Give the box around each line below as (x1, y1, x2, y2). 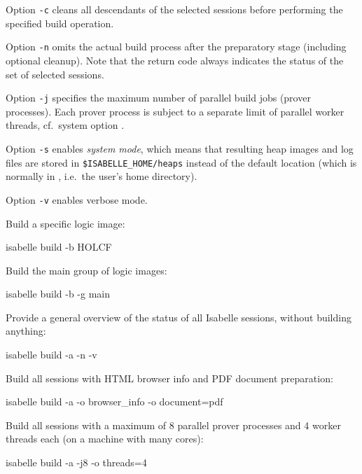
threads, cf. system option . (6, 118, 125, 132)
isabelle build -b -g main (6, 286, 111, 301)
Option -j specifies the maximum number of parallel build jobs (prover (6, 90, 311, 105)
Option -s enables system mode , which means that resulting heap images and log (6, 141, 354, 155)
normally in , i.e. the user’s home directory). (6, 169, 197, 183)
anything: (6, 323, 46, 338)
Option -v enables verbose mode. (6, 192, 148, 207)
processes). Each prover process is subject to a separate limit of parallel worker (6, 104, 344, 118)
